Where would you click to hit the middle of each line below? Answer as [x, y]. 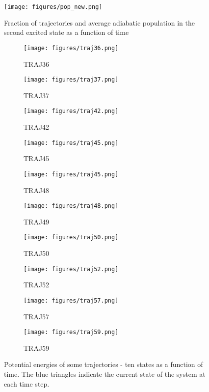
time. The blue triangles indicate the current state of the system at [105, 374]
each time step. [27, 383]
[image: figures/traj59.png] [71, 332]
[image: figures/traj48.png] [71, 206]
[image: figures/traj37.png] [71, 80]
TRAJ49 [37, 221]
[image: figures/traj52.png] [71, 269]
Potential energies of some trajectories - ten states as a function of [104, 364]
